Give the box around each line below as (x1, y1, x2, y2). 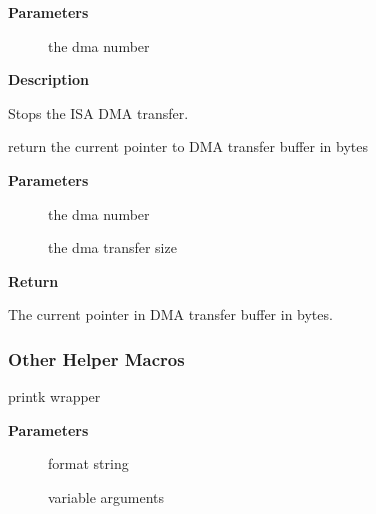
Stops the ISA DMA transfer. (8, 102, 189, 123)
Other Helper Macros (8, 346, 185, 371)
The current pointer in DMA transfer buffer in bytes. (8, 304, 333, 325)
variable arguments (48, 486, 165, 507)
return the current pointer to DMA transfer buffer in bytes (8, 136, 369, 157)
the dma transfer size (48, 237, 177, 258)
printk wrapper (8, 386, 101, 407)
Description (8, 69, 90, 90)
